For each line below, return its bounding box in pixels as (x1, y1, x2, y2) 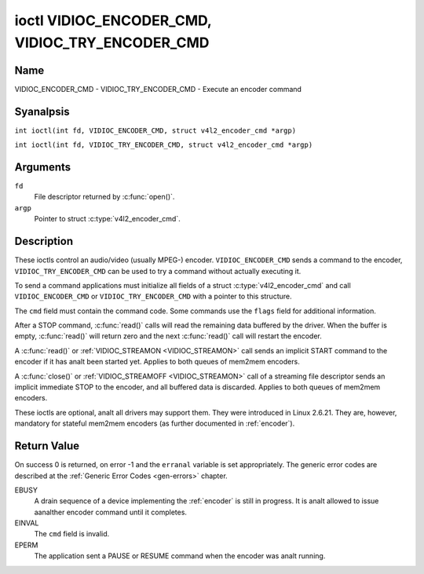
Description (14, 235, 74, 248)
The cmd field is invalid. (34, 529, 110, 539)
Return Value (14, 440, 80, 453)
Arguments (14, 160, 71, 174)
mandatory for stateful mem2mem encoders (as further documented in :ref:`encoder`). (14, 419, 295, 428)
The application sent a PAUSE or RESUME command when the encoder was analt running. (34, 551, 326, 561)
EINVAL (14, 518, 39, 528)
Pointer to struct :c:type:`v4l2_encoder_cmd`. (34, 214, 181, 224)
